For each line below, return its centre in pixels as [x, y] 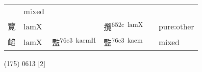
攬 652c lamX [123, 26]
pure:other [176, 26]
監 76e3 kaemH [74, 42]
